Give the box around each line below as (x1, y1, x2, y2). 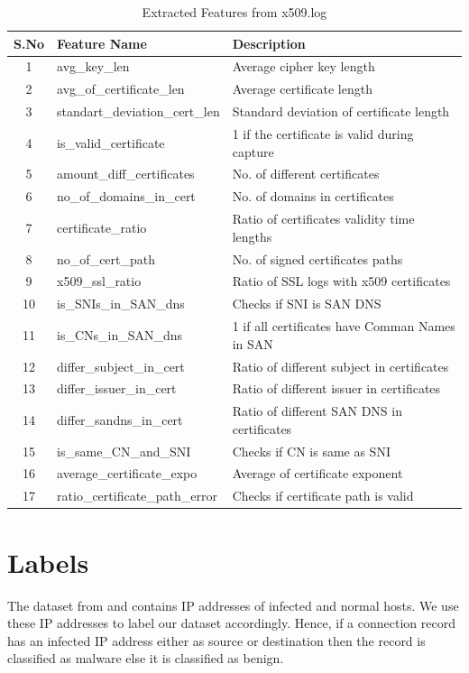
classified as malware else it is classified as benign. (7, 649, 284, 668)
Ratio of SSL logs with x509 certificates (232, 272, 451, 290)
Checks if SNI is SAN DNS (232, 294, 382, 313)
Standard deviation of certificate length (232, 102, 450, 121)
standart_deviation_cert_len (57, 102, 220, 121)
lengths (232, 226, 272, 245)
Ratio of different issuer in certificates (232, 379, 441, 398)
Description (232, 33, 306, 52)
